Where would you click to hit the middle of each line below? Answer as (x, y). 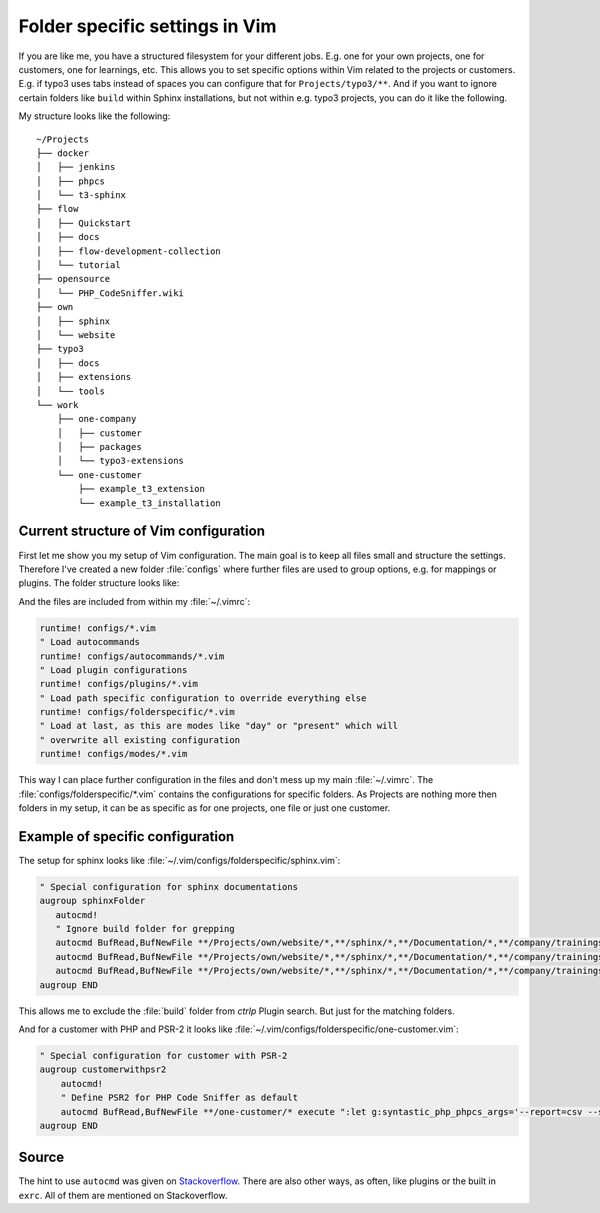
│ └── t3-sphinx (81, 195)
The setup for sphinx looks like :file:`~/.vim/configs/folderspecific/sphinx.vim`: (179, 860)
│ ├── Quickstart (84, 223)
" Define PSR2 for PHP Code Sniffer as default (179, 1098)
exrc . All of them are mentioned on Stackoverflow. (123, 1195)
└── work (57, 404)
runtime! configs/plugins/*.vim (119, 684)
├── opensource (73, 279)
